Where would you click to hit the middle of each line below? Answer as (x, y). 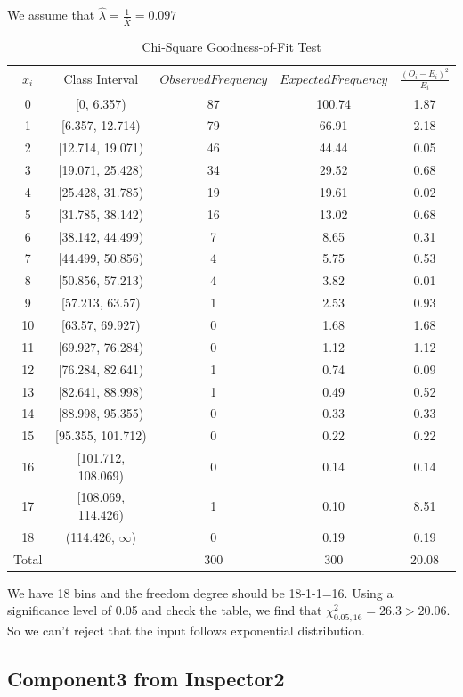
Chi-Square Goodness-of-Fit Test (231, 47)
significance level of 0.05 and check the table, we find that (165, 610)
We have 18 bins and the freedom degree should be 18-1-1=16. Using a (200, 592)
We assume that (51, 15)
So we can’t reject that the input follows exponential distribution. (186, 631)
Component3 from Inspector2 (146, 679)
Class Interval (101, 78)
